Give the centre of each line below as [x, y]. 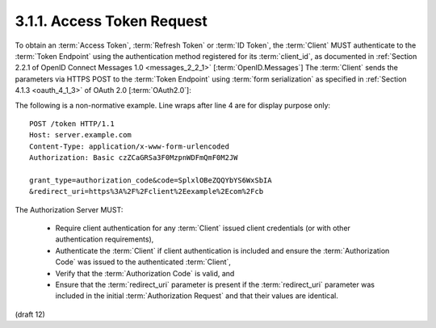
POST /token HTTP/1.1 [72, 124]
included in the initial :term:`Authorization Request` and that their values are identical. [197, 296]
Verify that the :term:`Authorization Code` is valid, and [145, 273]
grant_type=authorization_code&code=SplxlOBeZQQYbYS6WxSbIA [151, 180]
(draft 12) [30, 314]
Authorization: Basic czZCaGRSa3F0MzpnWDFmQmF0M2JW [134, 158]
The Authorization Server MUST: [69, 209]
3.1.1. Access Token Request [111, 21]
